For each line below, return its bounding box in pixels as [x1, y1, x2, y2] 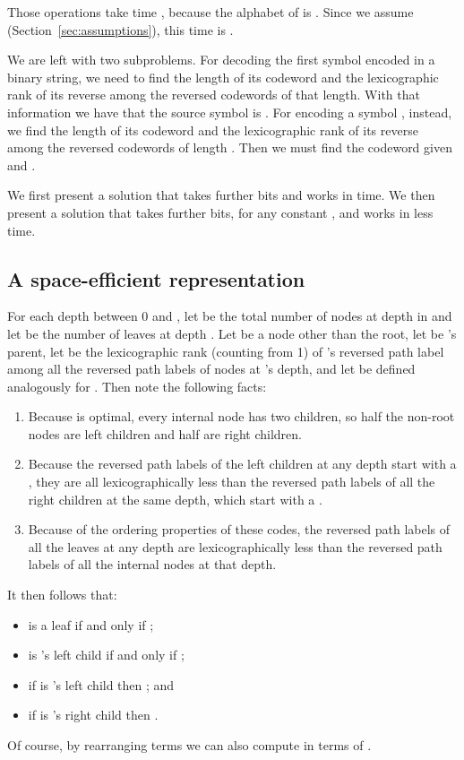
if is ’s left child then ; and [28, 675, 175, 694]
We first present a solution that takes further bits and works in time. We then [7, 186, 435, 204]
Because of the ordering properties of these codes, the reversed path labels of [28, 520, 451, 539]
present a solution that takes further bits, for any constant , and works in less [7, 203, 434, 221]
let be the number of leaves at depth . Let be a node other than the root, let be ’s [7, 324, 457, 342]
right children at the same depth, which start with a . [28, 489, 322, 508]
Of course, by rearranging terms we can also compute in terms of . [7, 736, 372, 755]
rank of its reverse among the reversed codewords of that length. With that [7, 85, 420, 104]
